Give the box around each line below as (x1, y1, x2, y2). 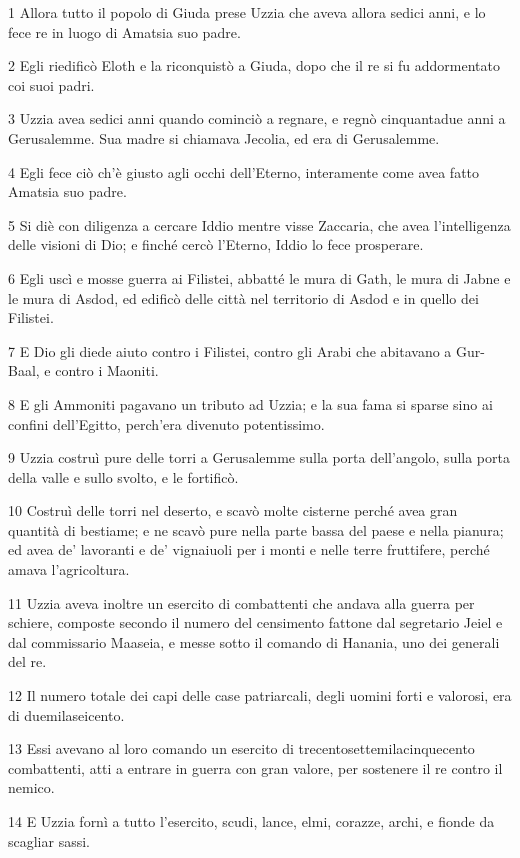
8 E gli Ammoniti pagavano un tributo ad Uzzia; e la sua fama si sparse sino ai (8, 393, 493, 414)
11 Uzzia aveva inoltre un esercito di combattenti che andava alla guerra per (8, 592, 475, 613)
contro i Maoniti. (55, 360, 159, 381)
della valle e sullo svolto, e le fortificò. (8, 466, 239, 487)
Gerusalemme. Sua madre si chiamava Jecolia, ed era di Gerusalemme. (8, 127, 440, 148)
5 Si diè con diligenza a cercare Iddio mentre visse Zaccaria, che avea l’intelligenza (8, 214, 511, 235)
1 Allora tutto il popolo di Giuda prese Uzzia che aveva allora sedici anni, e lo (8, 2, 486, 22)
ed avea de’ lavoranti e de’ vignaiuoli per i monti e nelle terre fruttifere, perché (8, 539, 490, 560)
